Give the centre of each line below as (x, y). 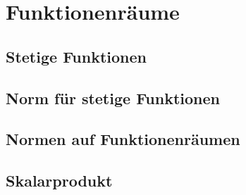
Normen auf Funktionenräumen (123, 139)
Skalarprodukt (59, 181)
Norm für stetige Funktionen (113, 97)
